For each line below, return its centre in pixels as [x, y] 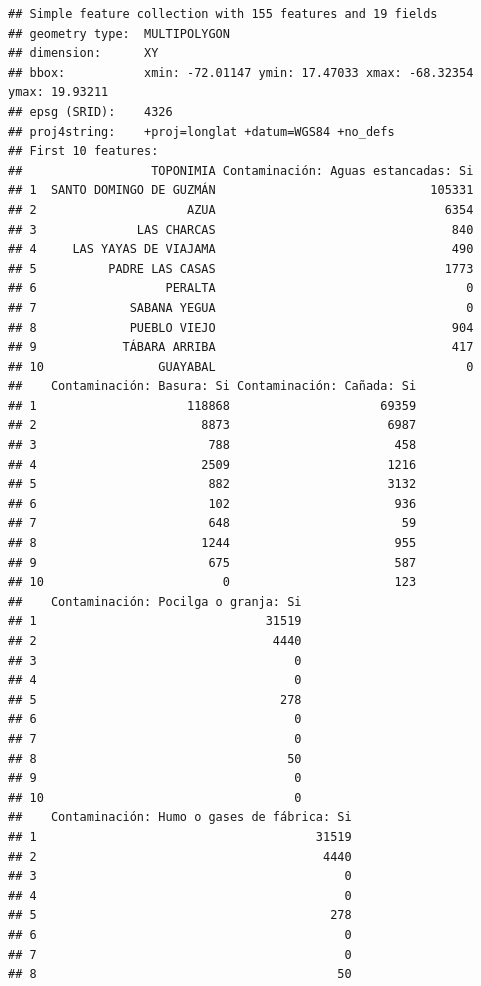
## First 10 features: [83, 151]
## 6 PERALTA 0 [241, 288]
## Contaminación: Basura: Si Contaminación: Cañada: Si [212, 386]
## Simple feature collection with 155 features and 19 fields [223, 14]
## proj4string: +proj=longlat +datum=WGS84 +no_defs [201, 131]
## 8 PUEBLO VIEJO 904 [241, 327]
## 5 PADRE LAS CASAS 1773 [241, 268]
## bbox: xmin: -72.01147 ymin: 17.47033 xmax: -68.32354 [241, 72]
